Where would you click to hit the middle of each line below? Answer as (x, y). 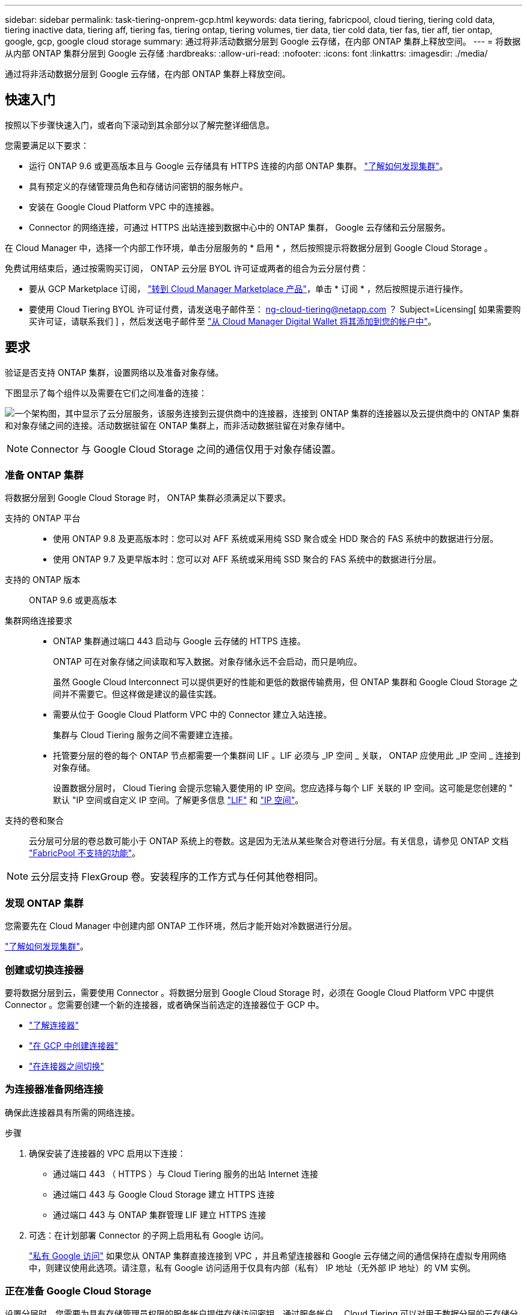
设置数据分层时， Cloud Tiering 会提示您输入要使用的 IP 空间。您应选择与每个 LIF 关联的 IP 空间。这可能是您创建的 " (283, 788)
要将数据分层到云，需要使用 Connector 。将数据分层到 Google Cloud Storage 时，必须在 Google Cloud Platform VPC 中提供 (250, 992)
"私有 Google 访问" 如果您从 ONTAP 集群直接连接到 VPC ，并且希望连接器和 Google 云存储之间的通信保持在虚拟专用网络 (268, 1255)
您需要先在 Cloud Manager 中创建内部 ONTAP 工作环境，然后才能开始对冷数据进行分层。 (181, 926)
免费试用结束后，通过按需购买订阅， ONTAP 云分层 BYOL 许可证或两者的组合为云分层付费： (187, 268)
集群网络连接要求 (39, 621)
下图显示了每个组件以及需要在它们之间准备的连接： (106, 393)
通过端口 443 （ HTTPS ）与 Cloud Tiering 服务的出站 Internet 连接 (186, 1174)
